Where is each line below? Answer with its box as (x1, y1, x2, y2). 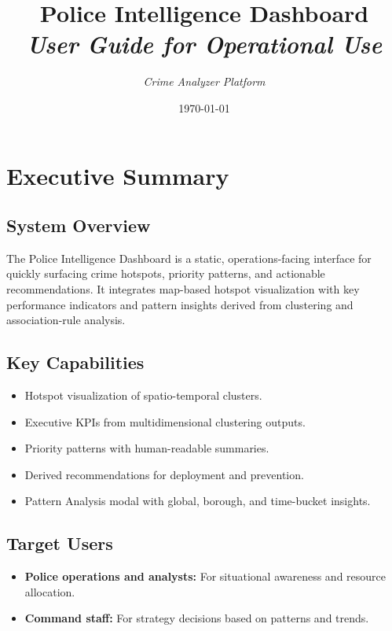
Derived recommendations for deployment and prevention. (24, 466, 304, 482)
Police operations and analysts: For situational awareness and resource (24, 568, 387, 585)
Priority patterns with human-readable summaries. (24, 440, 269, 456)
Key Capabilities (6, 350, 145, 375)
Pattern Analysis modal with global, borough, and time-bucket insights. (24, 493, 371, 509)
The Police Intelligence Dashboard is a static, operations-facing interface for (6, 249, 372, 266)
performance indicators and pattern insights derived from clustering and (6, 296, 354, 312)
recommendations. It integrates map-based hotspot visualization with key (6, 281, 360, 297)
